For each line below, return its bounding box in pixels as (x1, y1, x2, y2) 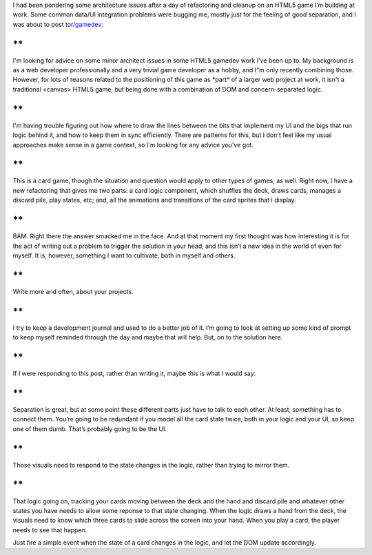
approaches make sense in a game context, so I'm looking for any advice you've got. (12, 140, 254, 149)
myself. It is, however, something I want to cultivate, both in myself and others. (12, 251, 236, 260)
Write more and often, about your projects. (12, 287, 134, 295)
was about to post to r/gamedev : (12, 20, 103, 28)
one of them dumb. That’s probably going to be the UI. (12, 424, 167, 433)
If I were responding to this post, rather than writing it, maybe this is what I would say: (12, 369, 256, 378)
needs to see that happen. (12, 525, 87, 534)
